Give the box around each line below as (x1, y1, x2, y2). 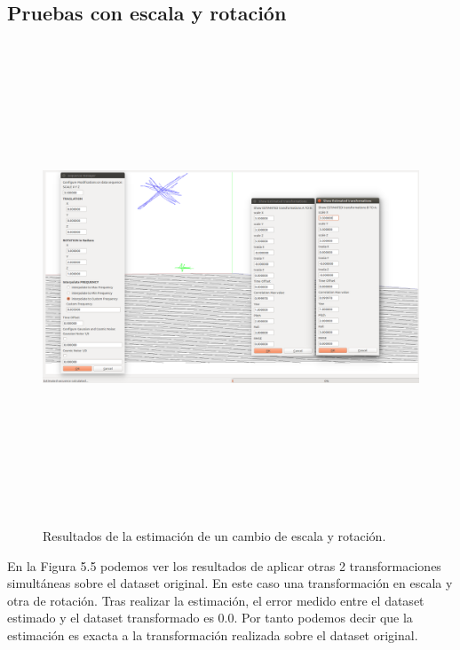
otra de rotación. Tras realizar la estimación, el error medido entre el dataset (7, 591, 424, 609)
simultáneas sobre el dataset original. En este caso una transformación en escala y (7, 574, 453, 592)
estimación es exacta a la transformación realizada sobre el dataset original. (7, 625, 418, 644)
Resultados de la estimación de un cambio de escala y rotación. (43, 526, 386, 544)
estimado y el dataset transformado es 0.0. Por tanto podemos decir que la (7, 608, 413, 627)
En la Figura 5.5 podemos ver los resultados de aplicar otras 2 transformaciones (7, 556, 441, 575)
